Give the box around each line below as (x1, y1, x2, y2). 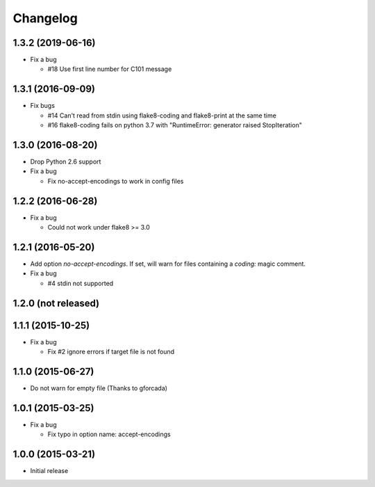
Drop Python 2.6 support (30, 157, 101, 166)
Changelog (12, 10, 78, 26)
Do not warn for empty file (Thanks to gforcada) (30, 384, 168, 392)
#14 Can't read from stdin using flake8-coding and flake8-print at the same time (47, 111, 277, 120)
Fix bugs (30, 102, 56, 110)
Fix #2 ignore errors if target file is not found (47, 348, 175, 356)
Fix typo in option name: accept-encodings (47, 430, 171, 438)
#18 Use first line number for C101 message (47, 65, 172, 73)
